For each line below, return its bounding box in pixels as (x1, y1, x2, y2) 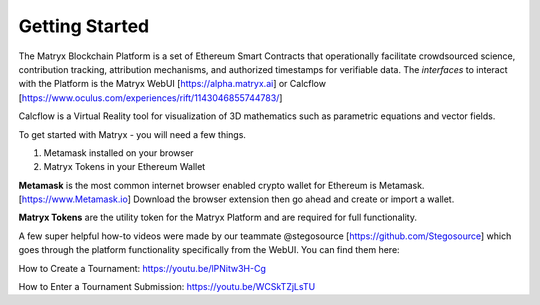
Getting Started (18, 15, 150, 37)
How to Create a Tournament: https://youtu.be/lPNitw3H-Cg (18, 262, 267, 274)
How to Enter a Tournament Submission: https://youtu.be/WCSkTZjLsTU (18, 281, 316, 293)
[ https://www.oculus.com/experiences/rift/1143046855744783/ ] (18, 91, 283, 104)
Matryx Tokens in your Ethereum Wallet (43, 161, 206, 173)
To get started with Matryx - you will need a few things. (18, 128, 247, 140)
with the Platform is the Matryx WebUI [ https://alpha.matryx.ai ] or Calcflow (18, 78, 327, 90)
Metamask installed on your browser (43, 146, 194, 159)
